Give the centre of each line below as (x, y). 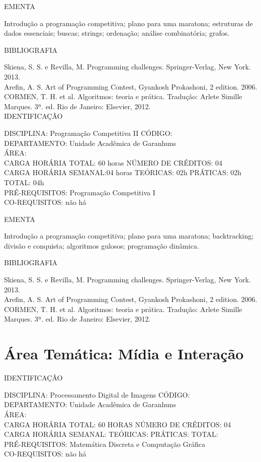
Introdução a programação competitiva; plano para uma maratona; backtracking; (129, 236)
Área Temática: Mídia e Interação (124, 354)
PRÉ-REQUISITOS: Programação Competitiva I (80, 192)
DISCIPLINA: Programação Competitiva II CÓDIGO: (88, 133)
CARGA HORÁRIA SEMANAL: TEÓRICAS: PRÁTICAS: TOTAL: (111, 434)
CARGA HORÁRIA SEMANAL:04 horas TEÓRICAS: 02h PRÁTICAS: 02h (123, 172)
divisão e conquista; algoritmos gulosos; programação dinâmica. (102, 245)
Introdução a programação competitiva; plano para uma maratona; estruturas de (128, 23)
